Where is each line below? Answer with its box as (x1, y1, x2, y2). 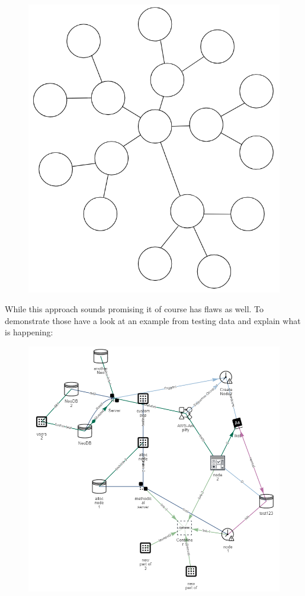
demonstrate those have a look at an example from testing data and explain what (5, 314, 301, 326)
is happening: (5, 326, 53, 338)
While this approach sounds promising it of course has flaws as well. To (5, 303, 264, 315)
